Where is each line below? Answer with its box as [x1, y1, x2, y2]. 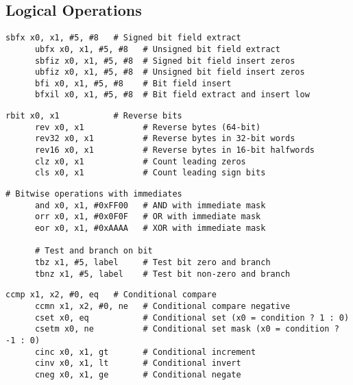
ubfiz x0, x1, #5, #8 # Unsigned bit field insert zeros [34, 67, 305, 77]
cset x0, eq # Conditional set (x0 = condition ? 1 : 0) [34, 312, 350, 323]
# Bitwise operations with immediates [5, 189, 182, 199]
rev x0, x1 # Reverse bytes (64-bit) [34, 122, 261, 132]
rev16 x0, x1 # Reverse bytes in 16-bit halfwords [34, 145, 315, 156]
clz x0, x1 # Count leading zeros [34, 156, 246, 166]
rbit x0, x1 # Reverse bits [5, 111, 182, 121]
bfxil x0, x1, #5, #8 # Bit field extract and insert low [34, 90, 310, 100]
